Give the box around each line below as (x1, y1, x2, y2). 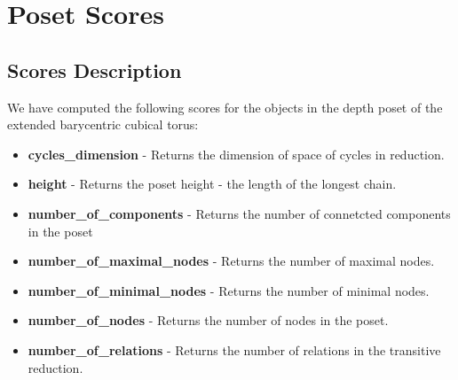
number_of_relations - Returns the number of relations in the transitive (28, 340, 441, 359)
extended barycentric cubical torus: (7, 115, 199, 134)
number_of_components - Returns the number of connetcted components (28, 204, 451, 222)
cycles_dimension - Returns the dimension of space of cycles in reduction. (28, 144, 445, 163)
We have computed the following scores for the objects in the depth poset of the (7, 97, 443, 116)
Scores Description (7, 56, 182, 83)
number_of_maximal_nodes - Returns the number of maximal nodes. (28, 252, 435, 270)
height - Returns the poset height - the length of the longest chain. (28, 174, 397, 193)
